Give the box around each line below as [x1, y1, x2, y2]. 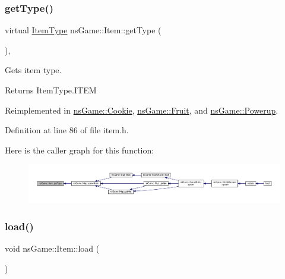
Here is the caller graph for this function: [5, 143, 154, 156]
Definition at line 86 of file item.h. [5, 124, 129, 136]
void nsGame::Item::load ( [5, 242, 100, 255]
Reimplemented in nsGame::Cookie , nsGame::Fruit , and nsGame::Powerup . [5, 104, 278, 116]
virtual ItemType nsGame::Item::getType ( [5, 24, 161, 36]
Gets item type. [5, 64, 62, 76]
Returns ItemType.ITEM [5, 84, 97, 96]
